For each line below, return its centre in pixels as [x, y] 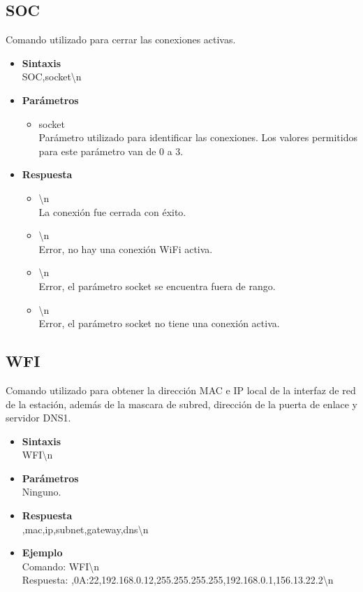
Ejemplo [42, 553]
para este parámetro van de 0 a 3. [111, 151]
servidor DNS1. [38, 418]
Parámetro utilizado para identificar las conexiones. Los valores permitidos [198, 137]
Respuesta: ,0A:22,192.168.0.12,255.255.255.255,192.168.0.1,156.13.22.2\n [178, 580]
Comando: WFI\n [61, 566]
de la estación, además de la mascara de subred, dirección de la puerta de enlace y [182, 404]
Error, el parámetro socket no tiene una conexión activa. [159, 323]
